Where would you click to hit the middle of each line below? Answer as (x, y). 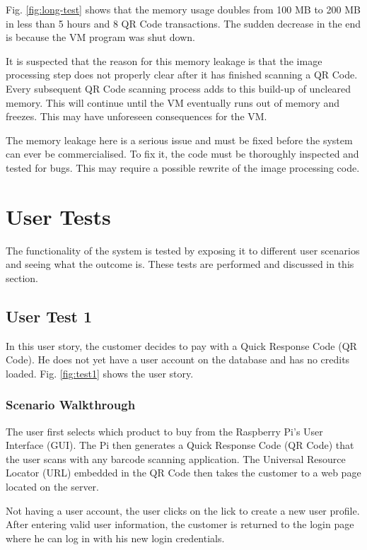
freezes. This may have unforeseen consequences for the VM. (136, 116)
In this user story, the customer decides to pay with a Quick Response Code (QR (181, 345)
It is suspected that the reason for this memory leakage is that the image (164, 60)
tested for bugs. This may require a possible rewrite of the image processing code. (183, 167)
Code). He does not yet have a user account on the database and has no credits (178, 359)
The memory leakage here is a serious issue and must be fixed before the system (179, 140)
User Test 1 (49, 316)
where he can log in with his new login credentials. (115, 538)
